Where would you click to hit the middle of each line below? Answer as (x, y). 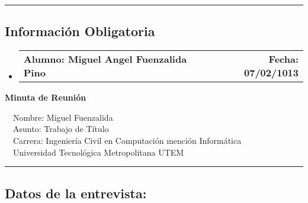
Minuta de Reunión (46, 97)
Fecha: (283, 59)
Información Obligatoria (80, 31)
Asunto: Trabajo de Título (61, 129)
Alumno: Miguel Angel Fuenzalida (105, 59)
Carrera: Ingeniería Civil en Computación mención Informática (127, 140)
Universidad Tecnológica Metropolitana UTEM (98, 152)
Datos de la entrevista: (76, 193)
